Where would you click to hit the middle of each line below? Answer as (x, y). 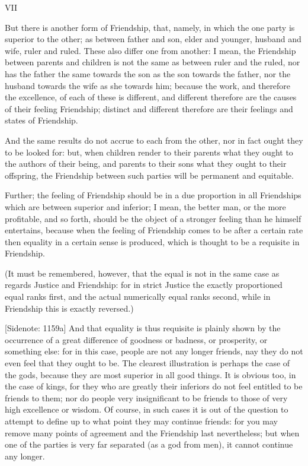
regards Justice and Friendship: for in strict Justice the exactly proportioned (144, 285)
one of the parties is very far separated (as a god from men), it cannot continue (149, 444)
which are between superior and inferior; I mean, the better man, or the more (145, 206)
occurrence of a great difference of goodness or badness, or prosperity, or (136, 339)
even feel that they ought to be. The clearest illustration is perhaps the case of (147, 363)
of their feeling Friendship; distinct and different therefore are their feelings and (149, 108)
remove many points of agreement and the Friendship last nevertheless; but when (152, 432)
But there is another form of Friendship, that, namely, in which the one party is (150, 27)
